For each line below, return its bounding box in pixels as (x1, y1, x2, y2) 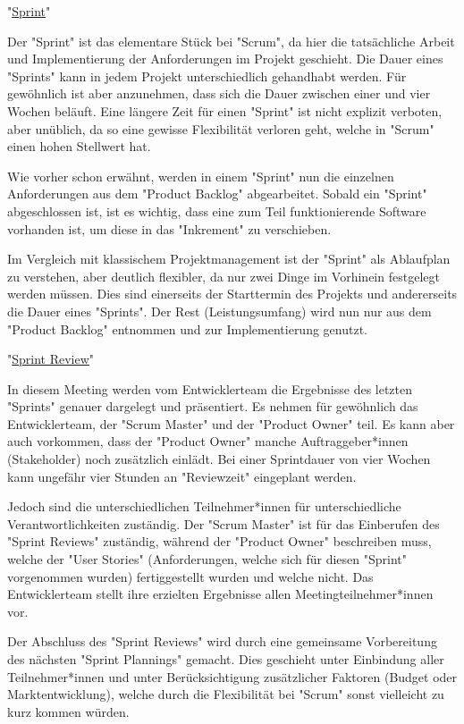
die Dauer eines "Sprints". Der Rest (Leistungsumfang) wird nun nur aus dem (7, 301, 432, 320)
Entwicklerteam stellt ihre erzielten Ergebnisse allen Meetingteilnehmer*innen (7, 585, 434, 603)
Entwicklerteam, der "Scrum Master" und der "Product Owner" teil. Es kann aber (7, 414, 455, 433)
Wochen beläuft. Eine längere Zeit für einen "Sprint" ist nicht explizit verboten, (7, 101, 443, 120)
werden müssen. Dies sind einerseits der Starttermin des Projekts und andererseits (7, 284, 458, 303)
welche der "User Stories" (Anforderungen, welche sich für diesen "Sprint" (7, 550, 407, 568)
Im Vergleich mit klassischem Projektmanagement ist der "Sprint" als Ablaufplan (7, 249, 451, 268)
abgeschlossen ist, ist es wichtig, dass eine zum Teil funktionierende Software (7, 201, 426, 220)
